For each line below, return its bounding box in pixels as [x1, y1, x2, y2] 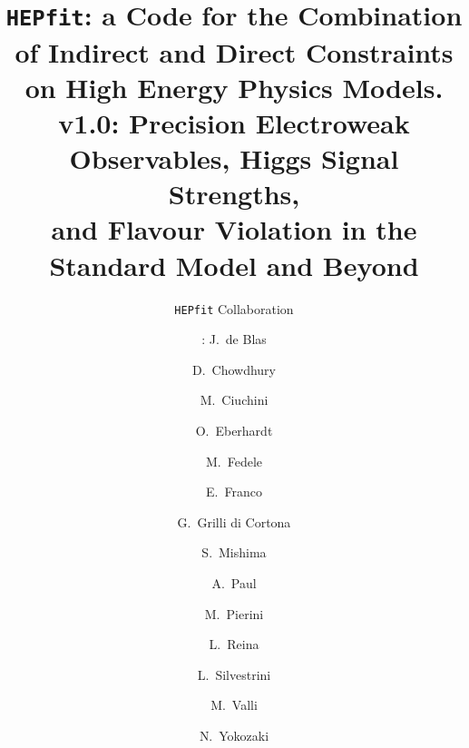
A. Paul [211, 573, 257, 592]
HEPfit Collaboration [174, 299, 294, 318]
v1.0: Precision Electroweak [58, 103, 410, 141]
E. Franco [206, 482, 262, 501]
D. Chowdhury [191, 359, 277, 379]
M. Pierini [204, 604, 264, 623]
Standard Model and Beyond [49, 246, 419, 283]
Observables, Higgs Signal [69, 140, 399, 177]
